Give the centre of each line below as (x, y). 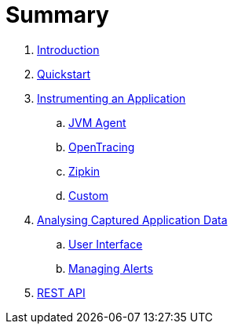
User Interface (106, 244)
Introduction (68, 49)
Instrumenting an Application (112, 98)
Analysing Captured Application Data (132, 219)
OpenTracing (102, 147)
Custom (88, 195)
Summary (57, 15)
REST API (61, 292)
